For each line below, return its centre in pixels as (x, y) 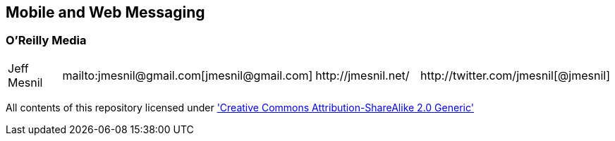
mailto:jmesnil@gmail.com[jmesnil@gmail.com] (188, 75)
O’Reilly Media (46, 41)
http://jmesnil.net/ (363, 75)
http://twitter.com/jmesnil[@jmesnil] (515, 75)
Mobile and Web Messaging (105, 12)
